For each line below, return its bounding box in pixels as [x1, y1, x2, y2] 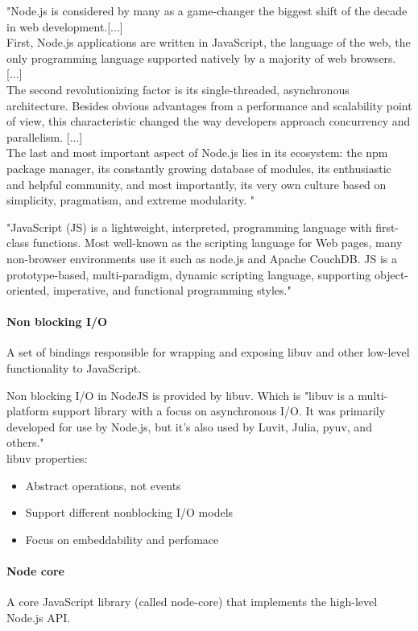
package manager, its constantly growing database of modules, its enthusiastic [6, 159, 391, 176]
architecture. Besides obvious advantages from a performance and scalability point [6, 97, 412, 113]
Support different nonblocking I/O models [25, 504, 234, 521]
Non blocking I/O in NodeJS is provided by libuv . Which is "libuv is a [6, 386, 354, 403]
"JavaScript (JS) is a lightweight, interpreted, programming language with [6, 218, 372, 235]
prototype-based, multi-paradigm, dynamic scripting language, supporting [6, 266, 371, 283]
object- [375, 266, 409, 283]
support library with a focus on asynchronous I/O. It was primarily [52, 402, 386, 419]
